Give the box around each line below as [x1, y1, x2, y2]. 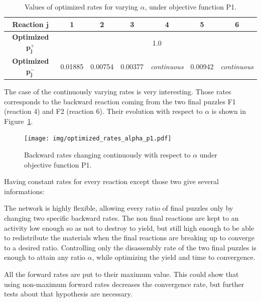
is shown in [211, 106, 246, 116]
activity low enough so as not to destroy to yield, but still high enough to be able [4, 222, 254, 233]
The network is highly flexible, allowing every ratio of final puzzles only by [4, 203, 233, 213]
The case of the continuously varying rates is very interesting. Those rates [4, 86, 231, 96]
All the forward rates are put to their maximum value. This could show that [4, 268, 239, 279]
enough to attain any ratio [4, 252, 85, 262]
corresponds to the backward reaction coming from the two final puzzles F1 [4, 96, 236, 106]
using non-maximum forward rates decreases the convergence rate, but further [4, 278, 244, 289]
